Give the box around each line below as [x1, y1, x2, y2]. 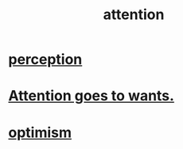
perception [8, 50, 83, 69]
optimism [8, 124, 72, 141]
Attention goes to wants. [8, 87, 175, 105]
